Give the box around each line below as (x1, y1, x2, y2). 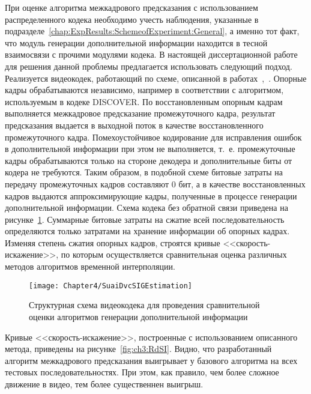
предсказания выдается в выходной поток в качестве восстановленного (5, 118, 264, 131)
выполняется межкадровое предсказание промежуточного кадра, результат (5, 107, 276, 120)
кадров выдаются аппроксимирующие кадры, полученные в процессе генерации (5, 189, 297, 202)
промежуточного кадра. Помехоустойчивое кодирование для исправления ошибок (5, 130, 302, 143)
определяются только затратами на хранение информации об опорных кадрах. (5, 225, 290, 237)
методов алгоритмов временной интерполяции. (5, 260, 175, 273)
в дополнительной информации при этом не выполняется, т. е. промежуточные (5, 142, 295, 155)
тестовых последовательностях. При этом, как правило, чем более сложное (5, 366, 279, 378)
